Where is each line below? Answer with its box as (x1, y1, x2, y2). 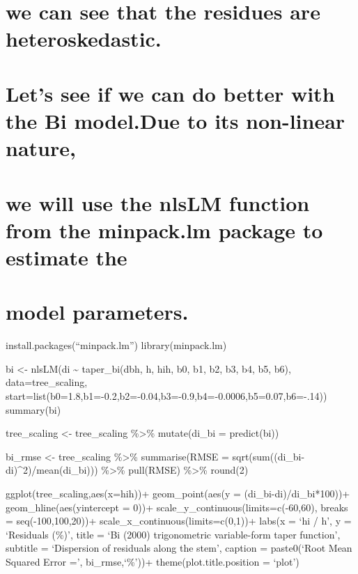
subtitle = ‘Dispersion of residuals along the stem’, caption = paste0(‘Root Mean (6, 541, 352, 555)
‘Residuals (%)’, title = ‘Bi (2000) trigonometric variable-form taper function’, (6, 527, 341, 541)
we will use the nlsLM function (6, 188, 310, 217)
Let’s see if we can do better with (6, 79, 335, 107)
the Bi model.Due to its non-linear (6, 106, 345, 134)
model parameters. (6, 297, 189, 326)
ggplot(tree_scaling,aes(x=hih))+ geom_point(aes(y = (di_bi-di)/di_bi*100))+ (6, 486, 350, 500)
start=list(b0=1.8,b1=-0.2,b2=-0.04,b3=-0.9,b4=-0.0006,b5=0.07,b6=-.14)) (6, 388, 327, 403)
